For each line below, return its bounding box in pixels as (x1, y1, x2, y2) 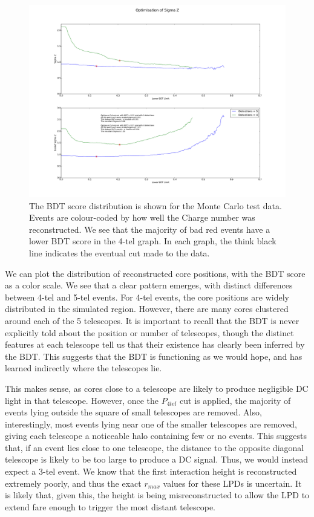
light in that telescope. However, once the (5, 394, 159, 406)
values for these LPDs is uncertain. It (163, 476, 302, 489)
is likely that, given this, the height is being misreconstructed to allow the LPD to (5, 489, 310, 501)
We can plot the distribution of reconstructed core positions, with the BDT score (5, 267, 306, 279)
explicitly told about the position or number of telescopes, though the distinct (5, 326, 294, 339)
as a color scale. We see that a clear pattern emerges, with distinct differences (5, 279, 293, 291)
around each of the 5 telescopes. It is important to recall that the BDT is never (5, 314, 299, 327)
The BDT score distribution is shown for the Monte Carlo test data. (29, 199, 282, 212)
